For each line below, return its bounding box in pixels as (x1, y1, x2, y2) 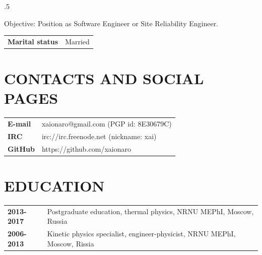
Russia (47, 216, 68, 226)
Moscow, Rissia (47, 238, 94, 248)
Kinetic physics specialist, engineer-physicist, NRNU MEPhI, (47, 228, 236, 239)
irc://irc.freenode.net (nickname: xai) (41, 131, 157, 141)
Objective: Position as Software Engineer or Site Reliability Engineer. (4, 18, 219, 28)
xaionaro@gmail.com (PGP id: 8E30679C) (41, 118, 172, 129)
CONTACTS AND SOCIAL (4, 68, 204, 89)
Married (65, 36, 90, 46)
